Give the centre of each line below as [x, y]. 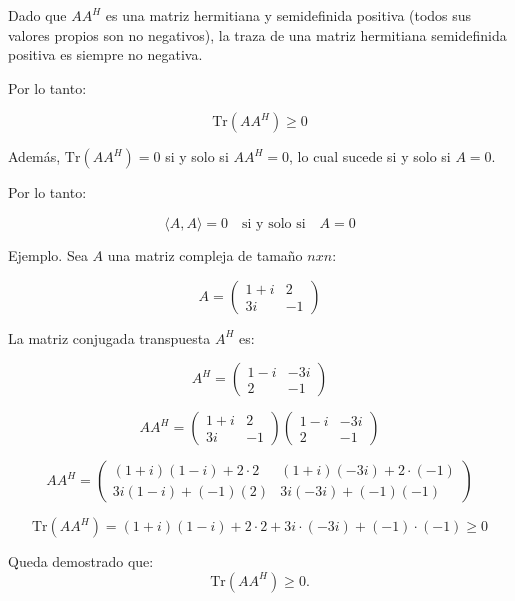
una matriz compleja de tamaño [205, 254]
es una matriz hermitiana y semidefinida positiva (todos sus [288, 15]
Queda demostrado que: [81, 561]
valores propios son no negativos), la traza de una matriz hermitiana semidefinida [257, 34]
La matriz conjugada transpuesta [109, 337]
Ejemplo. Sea [48, 254]
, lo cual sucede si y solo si [370, 156]
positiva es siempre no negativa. [105, 54]
